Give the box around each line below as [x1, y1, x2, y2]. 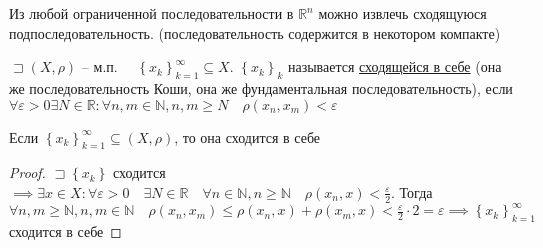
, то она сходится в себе [174, 126, 321, 147]
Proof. [9, 162, 46, 183]
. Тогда [391, 181, 433, 202]
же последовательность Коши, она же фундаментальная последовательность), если [9, 77, 513, 98]
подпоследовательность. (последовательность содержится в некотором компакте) [9, 22, 501, 43]
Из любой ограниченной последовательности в [9, 3, 294, 23]
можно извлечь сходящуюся [318, 3, 487, 23]
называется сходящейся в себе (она [287, 56, 502, 77]
